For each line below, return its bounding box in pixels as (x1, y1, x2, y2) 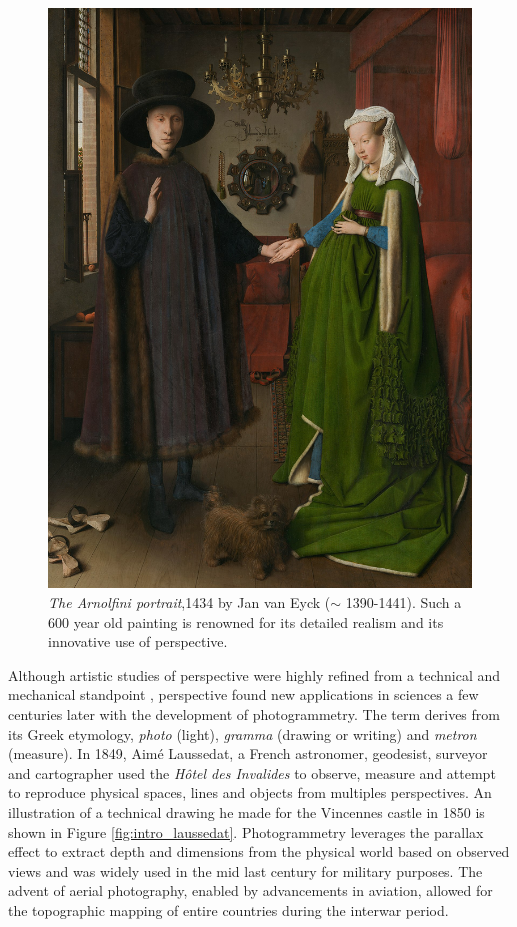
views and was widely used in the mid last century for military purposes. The (8, 860, 483, 881)
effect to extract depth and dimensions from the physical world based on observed (8, 841, 510, 862)
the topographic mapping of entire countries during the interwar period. (8, 899, 449, 920)
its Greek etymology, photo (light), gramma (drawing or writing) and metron (8, 723, 477, 744)
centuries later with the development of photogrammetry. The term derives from (8, 704, 500, 724)
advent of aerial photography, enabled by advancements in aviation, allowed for (8, 880, 493, 901)
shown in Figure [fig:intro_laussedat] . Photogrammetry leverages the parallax (8, 821, 484, 842)
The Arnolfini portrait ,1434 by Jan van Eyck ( (48, 592, 331, 613)
